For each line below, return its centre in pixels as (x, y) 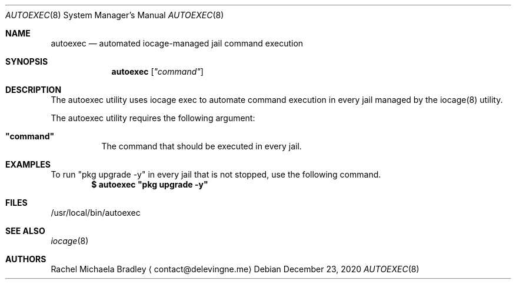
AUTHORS (26, 259)
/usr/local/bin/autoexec (96, 213)
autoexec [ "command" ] (157, 71)
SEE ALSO (25, 231)
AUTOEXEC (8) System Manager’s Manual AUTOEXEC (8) (115, 15)
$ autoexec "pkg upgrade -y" (150, 184)
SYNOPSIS (27, 61)
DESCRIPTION (34, 90)
